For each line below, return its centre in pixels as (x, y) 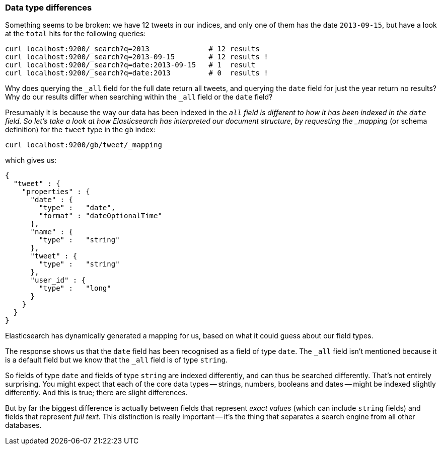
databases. (23, 425)
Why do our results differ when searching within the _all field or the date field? (139, 97)
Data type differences (49, 8)
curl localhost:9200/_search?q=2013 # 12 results (132, 49)
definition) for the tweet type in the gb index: (80, 130)
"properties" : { (56, 192)
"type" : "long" (75, 288)
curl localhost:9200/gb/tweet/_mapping (84, 145)
